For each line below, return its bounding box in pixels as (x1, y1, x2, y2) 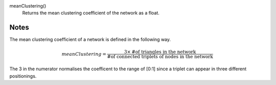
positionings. (9, 73, 37, 79)
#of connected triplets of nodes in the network (107, 54, 213, 60)
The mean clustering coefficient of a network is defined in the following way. (9, 36, 171, 42)
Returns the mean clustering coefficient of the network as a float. (22, 10, 159, 16)
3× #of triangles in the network (124, 49, 196, 55)
